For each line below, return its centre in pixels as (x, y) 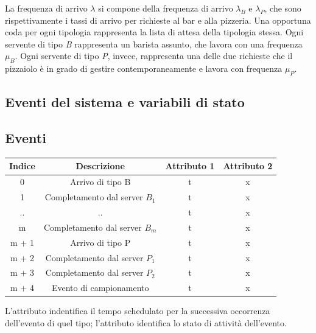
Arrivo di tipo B (100, 182)
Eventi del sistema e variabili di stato (125, 102)
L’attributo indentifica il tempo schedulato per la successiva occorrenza (138, 311)
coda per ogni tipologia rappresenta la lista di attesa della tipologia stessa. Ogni (154, 32)
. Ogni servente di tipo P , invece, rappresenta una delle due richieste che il (154, 56)
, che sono (283, 8)
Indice (22, 166)
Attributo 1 (190, 166)
